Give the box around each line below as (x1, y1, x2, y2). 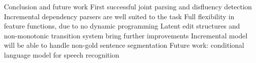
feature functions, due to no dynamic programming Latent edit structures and (4, 21, 240, 31)
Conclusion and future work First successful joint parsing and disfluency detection (4, 1, 252, 11)
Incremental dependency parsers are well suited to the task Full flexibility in (4, 11, 234, 21)
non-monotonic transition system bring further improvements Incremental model (4, 30, 248, 40)
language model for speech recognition (4, 49, 119, 60)
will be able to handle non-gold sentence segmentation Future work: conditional (4, 40, 244, 50)
